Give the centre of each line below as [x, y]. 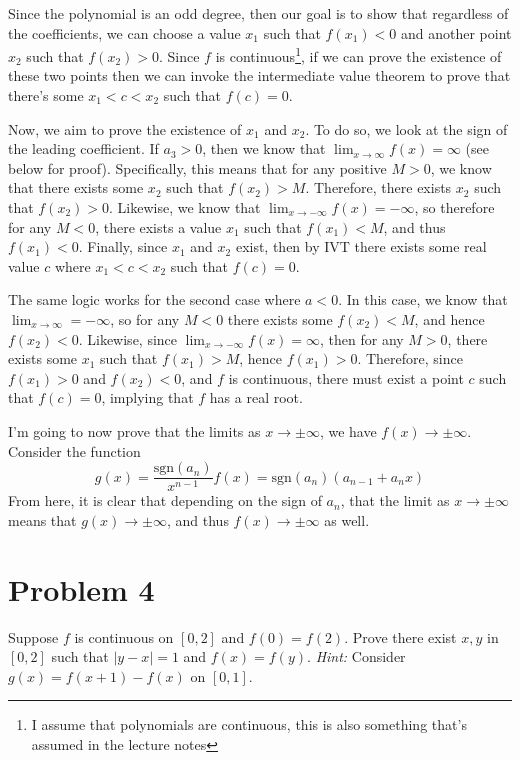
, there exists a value [158, 226]
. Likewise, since [128, 338]
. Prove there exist [400, 636]
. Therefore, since [410, 358]
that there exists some [76, 187]
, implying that [147, 397]
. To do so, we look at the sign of [406, 128]
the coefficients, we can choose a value [124, 32]
